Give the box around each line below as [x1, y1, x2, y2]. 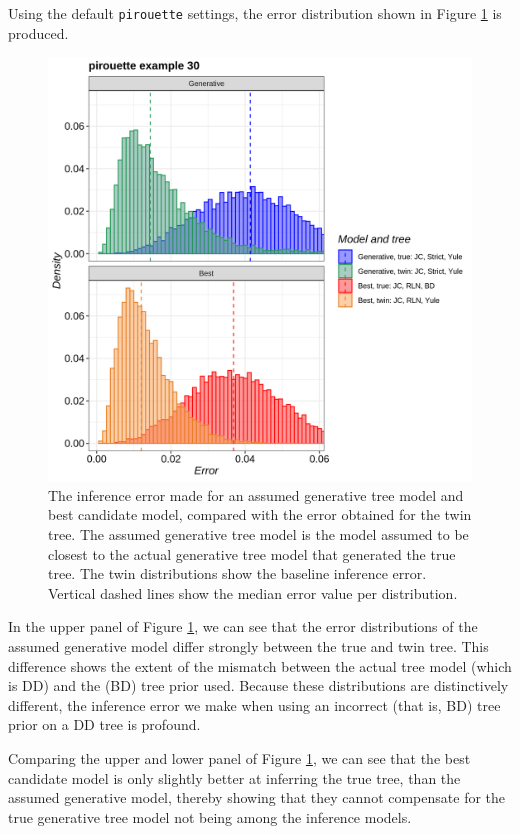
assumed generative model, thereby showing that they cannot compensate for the [8, 787, 506, 808]
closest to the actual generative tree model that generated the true [48, 543, 456, 564]
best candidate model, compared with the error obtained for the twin [48, 504, 472, 525]
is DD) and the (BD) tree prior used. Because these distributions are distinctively [8, 675, 509, 696]
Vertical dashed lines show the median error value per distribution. [48, 582, 458, 603]
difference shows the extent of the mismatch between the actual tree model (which [8, 655, 512, 676]
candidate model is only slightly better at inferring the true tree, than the [8, 767, 461, 788]
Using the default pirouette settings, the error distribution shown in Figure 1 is [8, 3, 502, 23]
